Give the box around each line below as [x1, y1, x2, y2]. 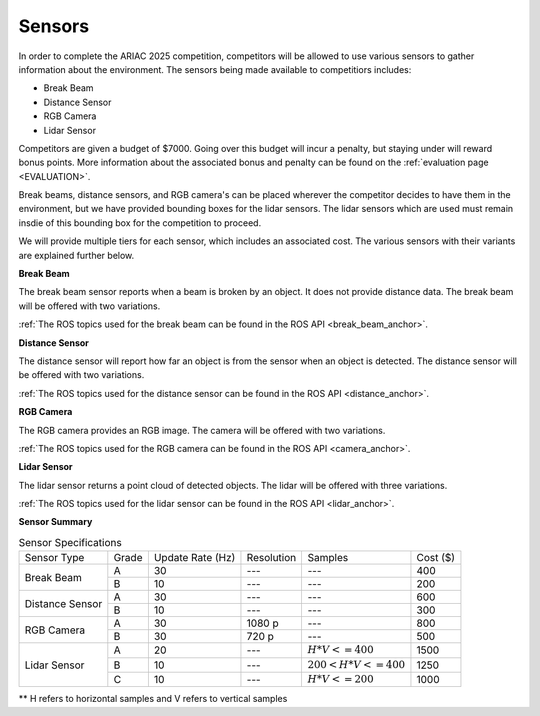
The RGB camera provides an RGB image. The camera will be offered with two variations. [18, 424, 386, 436]
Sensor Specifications [18, 536, 122, 550]
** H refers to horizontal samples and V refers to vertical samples [18, 693, 288, 705]
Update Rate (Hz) [153, 551, 236, 565]
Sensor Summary [18, 516, 93, 528]
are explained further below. [18, 249, 135, 261]
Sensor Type [24, 551, 85, 565]
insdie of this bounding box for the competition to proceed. [18, 216, 262, 229]
